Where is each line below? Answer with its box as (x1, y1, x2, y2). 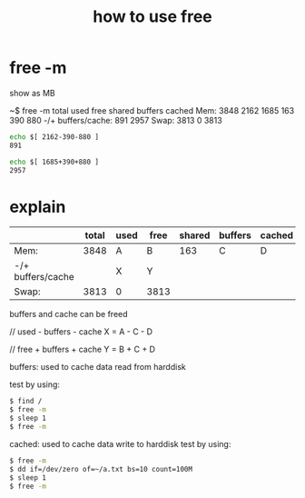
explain (9, 196, 66, 217)
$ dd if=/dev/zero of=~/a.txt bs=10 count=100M (9, 464, 193, 473)
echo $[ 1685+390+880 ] (9, 157, 100, 166)
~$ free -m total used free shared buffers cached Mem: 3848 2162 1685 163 (9, 105, 295, 115)
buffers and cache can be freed (9, 309, 129, 320)
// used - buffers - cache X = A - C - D (9, 326, 152, 337)
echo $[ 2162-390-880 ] (9, 132, 100, 142)
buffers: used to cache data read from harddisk (9, 362, 186, 373)
